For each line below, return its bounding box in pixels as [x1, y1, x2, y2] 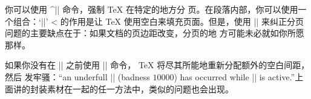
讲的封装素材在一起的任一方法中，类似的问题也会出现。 [13, 82, 234, 95]
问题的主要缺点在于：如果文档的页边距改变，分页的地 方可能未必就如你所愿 [5, 27, 304, 39]
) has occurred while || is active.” [174, 70, 295, 83]
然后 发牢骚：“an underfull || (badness [5, 70, 150, 83]
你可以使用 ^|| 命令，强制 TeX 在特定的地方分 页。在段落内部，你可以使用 [5, 3, 298, 15]
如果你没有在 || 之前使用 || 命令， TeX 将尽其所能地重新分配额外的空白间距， [5, 59, 310, 71]
